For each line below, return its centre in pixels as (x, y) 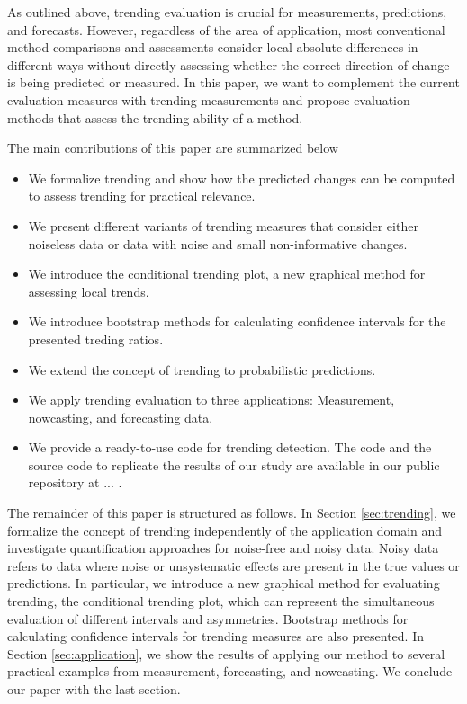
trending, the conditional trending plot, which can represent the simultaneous (221, 601)
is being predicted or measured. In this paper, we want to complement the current (233, 82)
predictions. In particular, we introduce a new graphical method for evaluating (224, 583)
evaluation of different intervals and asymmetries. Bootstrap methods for (208, 618)
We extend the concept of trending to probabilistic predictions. (202, 369)
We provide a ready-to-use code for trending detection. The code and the (230, 447)
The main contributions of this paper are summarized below (173, 148)
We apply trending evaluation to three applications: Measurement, (211, 400)
